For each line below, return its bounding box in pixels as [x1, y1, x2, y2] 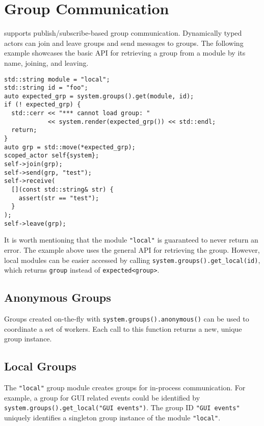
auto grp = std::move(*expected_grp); [4, 143, 136, 151]
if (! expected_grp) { [4, 101, 81, 109]
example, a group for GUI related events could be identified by [4, 392, 200, 403]
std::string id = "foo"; [4, 84, 88, 92]
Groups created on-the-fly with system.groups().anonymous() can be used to [4, 313, 249, 324]
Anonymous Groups [4, 289, 111, 305]
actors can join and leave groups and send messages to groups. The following [4, 37, 244, 48]
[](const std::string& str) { [11, 186, 114, 194]
